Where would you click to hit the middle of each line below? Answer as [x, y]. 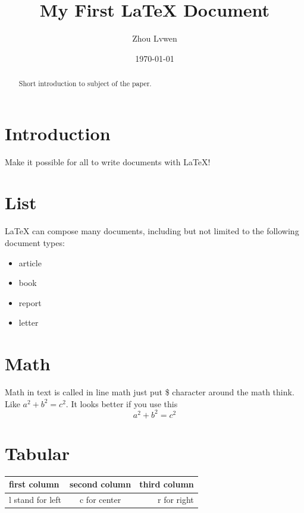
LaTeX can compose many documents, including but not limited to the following [152, 231]
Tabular [37, 453]
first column [34, 484]
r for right [175, 500]
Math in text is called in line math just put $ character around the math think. [150, 392]
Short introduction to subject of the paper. [85, 84]
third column [167, 484]
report [30, 302]
